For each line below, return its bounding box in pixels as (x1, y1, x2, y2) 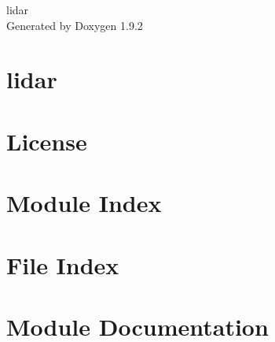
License (6, 125, 87, 157)
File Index (6, 248, 119, 281)
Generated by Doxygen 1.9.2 (6, 17, 143, 33)
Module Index (6, 187, 162, 219)
